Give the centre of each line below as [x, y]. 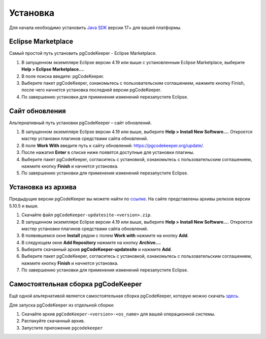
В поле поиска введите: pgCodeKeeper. [63, 76]
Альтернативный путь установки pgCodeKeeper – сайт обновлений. [81, 123]
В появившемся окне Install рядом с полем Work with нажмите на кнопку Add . [105, 236]
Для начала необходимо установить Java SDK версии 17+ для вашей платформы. [95, 28]
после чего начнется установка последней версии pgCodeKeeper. [91, 90]
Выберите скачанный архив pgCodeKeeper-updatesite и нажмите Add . [97, 249]
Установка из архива [43, 187]
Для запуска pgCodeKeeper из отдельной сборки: [62, 305]
